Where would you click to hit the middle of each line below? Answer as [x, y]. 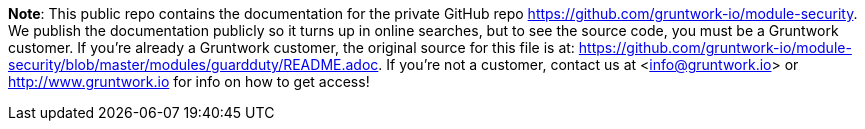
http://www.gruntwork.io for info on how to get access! [189, 81]
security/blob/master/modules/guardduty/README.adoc [193, 64]
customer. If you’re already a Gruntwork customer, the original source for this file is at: [291, 47]
